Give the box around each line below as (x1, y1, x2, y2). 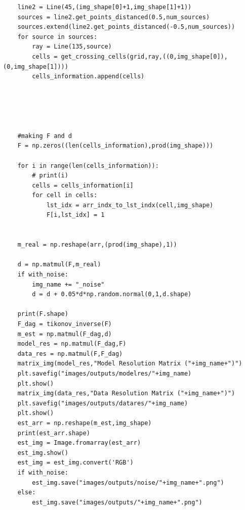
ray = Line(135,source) (32, 43, 112, 51)
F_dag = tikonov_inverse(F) (17, 320, 112, 328)
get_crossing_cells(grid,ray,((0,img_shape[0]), (61, 53, 228, 60)
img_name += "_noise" (32, 281, 105, 288)
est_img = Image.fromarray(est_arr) (17, 439, 141, 447)
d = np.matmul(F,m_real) (17, 261, 101, 268)
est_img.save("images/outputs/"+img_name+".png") (32, 498, 202, 506)
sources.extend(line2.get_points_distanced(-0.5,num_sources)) (17, 23, 235, 31)
